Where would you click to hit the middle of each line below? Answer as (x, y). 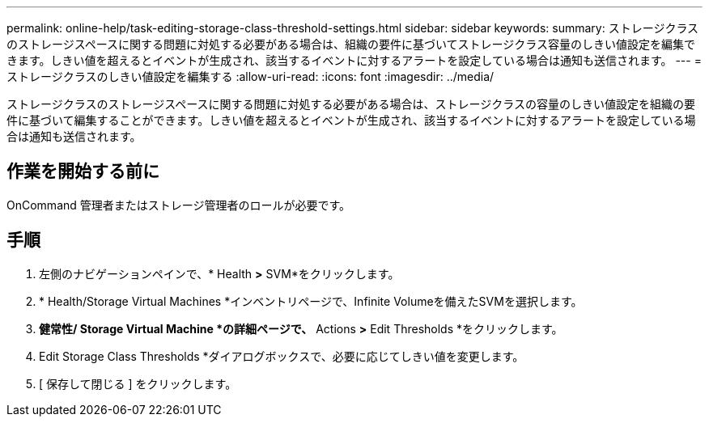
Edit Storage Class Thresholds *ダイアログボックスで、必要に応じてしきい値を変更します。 (282, 356)
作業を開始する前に (83, 171)
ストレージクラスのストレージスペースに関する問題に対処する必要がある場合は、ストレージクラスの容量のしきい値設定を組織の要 (351, 104)
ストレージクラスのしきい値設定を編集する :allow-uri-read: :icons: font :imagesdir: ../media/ (250, 76)
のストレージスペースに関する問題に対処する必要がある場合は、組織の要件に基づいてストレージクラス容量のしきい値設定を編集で (351, 44)
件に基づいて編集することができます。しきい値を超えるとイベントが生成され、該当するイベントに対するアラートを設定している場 (351, 120)
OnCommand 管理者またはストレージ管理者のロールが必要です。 (179, 205)
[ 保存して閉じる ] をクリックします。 (138, 383)
